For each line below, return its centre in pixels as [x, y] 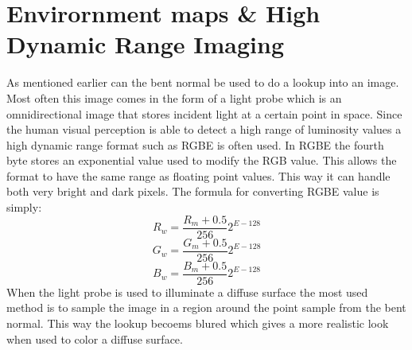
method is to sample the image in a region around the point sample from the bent [206, 307]
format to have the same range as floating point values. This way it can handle [198, 175]
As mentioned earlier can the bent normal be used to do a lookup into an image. [203, 82]
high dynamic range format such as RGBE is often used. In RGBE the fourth [195, 144]
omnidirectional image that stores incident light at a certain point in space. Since [204, 113]
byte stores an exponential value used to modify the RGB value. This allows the [202, 160]
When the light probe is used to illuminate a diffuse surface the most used [187, 292]
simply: [24, 207]
